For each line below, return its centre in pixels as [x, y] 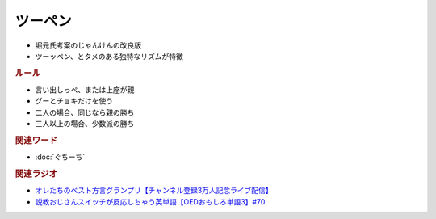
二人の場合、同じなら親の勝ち [85, 112]
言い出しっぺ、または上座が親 [85, 90]
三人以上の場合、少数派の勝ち [85, 124]
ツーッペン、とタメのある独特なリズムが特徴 [109, 56]
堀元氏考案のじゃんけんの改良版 [88, 45]
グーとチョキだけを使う [74, 101]
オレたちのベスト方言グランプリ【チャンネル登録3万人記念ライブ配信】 [154, 191]
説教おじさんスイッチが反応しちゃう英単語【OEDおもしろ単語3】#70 [150, 201]
